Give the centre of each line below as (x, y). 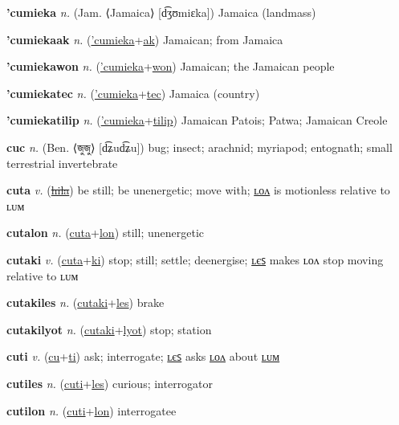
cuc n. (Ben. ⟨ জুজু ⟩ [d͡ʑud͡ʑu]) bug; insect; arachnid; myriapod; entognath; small (199, 147)
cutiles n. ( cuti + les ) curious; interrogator (110, 383)
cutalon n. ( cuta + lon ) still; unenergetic (105, 233)
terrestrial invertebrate (62, 163)
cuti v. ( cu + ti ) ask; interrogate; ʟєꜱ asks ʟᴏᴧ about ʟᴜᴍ (143, 356)
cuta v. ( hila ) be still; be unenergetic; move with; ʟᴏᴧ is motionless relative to (198, 190)
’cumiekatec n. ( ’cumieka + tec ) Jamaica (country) (133, 93)
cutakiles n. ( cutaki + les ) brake (85, 302)
